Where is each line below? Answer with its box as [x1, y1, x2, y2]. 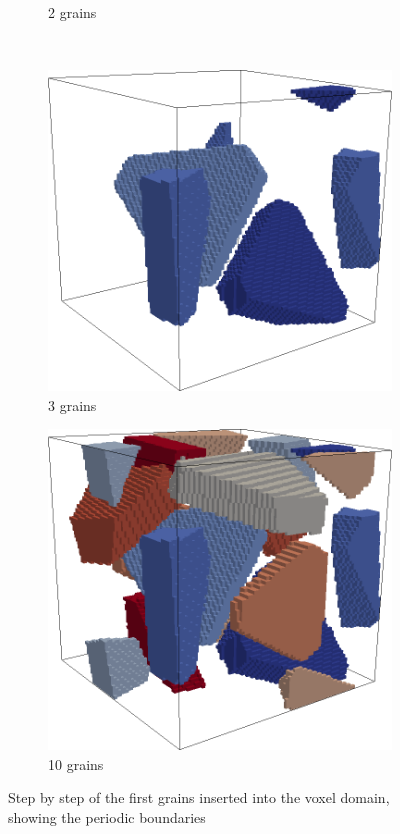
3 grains [48, 394, 97, 415]
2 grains [48, 2, 97, 22]
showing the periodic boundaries [8, 806, 206, 827]
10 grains [48, 753, 104, 774]
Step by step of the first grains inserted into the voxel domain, [8, 787, 390, 808]
